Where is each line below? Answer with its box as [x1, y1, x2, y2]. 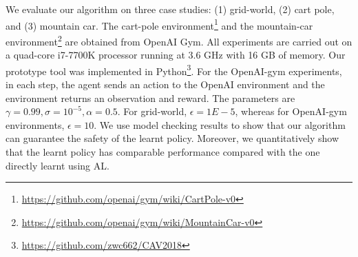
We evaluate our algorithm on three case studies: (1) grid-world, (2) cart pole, [6, 2, 335, 16]
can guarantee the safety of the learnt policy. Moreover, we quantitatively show [6, 131, 339, 145]
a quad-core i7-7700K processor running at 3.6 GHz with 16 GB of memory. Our [6, 48, 346, 62]
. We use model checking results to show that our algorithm [94, 117, 346, 132]
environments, [6, 117, 65, 132]
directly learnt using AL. [6, 158, 109, 172]
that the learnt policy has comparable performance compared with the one [6, 144, 320, 158]
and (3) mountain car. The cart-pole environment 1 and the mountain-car [6, 16, 313, 32]
